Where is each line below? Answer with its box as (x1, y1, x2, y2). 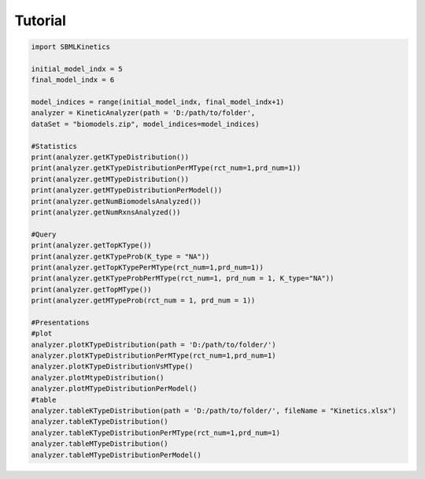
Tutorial (14, 12, 67, 29)
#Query (31, 229, 57, 239)
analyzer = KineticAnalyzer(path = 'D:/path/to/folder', (31, 109, 256, 117)
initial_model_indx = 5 (31, 64, 124, 73)
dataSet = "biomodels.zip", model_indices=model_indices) (31, 119, 260, 128)
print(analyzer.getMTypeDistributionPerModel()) (31, 186, 223, 195)
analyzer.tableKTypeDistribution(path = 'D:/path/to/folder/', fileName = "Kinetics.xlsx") (31, 407, 397, 415)
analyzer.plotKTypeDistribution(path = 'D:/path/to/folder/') (31, 340, 276, 349)
